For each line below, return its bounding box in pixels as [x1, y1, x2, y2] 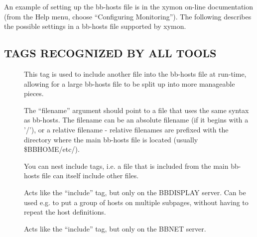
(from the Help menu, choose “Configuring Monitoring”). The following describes [4, 11, 252, 21]
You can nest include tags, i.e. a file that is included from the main [24, 160, 229, 171]
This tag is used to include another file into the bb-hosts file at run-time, [24, 68, 247, 79]
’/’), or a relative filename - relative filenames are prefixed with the [24, 124, 229, 134]
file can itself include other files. [41, 170, 139, 181]
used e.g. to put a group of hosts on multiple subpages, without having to [24, 197, 249, 207]
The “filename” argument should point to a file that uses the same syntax [24, 105, 249, 115]
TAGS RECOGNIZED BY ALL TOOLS [4, 45, 217, 61]
